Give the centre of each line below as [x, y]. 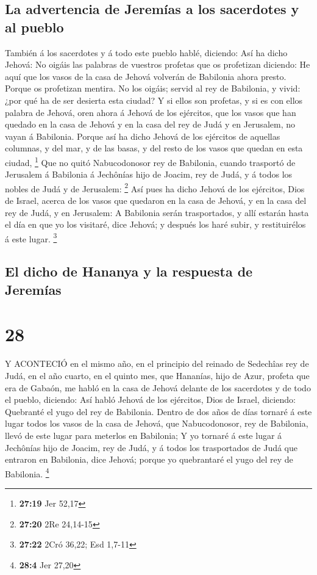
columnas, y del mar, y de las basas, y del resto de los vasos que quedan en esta [154, 148]
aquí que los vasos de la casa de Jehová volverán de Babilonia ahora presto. [146, 76]
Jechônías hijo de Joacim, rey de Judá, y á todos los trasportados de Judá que [151, 447]
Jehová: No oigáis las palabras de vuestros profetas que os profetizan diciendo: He [158, 64]
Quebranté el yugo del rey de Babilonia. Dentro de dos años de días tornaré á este [158, 411]
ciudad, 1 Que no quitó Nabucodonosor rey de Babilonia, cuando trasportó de [150, 161]
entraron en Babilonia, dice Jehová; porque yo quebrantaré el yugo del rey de [149, 459]
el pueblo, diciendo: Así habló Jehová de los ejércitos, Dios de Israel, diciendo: [150, 400]
